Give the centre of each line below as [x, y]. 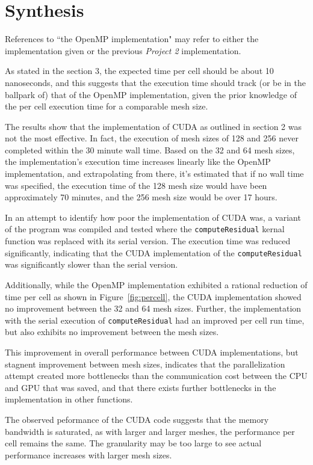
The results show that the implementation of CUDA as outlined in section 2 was [153, 126]
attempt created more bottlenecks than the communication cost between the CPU [156, 376]
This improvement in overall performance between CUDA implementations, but [152, 352]
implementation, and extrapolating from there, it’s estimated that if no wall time [154, 174]
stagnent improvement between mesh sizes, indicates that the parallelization [145, 364]
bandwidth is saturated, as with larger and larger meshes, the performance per [150, 431]
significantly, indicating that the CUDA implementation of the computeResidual [153, 252]
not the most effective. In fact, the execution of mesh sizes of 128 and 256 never [152, 138]
